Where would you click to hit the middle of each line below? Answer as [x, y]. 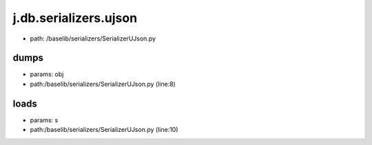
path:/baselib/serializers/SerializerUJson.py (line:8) [103, 84]
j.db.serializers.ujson [75, 18]
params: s [44, 120]
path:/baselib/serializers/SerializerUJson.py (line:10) [104, 130]
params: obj [47, 74]
